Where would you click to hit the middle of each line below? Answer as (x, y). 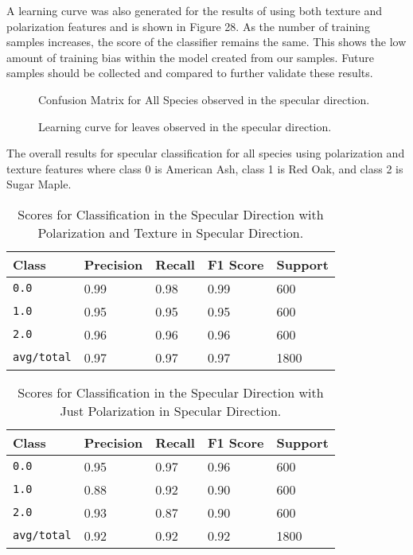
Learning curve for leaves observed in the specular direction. (185, 126)
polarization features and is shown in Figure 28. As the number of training (188, 26)
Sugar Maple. (39, 184)
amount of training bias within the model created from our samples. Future (190, 57)
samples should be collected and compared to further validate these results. (190, 73)
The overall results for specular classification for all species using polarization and (206, 153)
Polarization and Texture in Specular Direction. (171, 232)
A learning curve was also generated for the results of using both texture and (194, 10)
